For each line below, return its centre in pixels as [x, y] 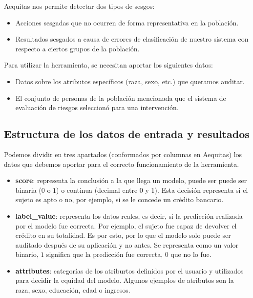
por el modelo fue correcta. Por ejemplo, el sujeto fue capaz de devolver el [126, 225]
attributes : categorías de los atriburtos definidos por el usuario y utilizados [129, 270]
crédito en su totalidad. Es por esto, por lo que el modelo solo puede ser [123, 235]
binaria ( [28, 190]
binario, [27, 254]
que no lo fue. [191, 254]
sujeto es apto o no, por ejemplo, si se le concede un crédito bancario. [119, 199]
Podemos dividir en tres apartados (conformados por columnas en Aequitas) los [123, 154]
